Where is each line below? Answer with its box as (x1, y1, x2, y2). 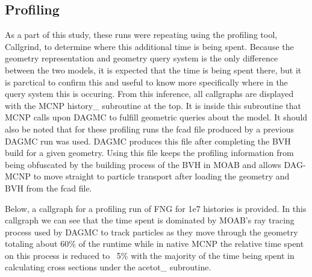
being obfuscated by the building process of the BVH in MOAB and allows (5, 158, 281, 170)
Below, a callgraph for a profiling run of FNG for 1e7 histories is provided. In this (5, 202, 307, 214)
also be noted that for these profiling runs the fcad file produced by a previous (5, 122, 295, 135)
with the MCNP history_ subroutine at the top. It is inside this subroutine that (5, 99, 301, 111)
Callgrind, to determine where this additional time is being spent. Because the (5, 40, 294, 52)
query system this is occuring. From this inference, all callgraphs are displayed (5, 87, 294, 100)
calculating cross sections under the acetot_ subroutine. (5, 261, 211, 273)
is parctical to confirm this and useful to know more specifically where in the (5, 75, 288, 88)
